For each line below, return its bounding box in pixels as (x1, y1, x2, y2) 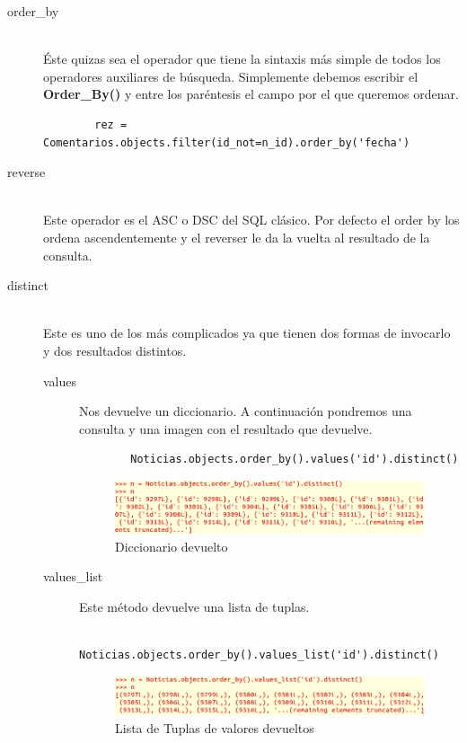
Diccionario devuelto (115, 536, 228, 555)
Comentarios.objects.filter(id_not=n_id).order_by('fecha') (43, 136, 410, 149)
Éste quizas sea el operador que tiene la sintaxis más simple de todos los (43, 49, 441, 68)
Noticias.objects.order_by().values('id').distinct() (130, 453, 459, 466)
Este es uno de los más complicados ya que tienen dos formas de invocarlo (43, 323, 451, 342)
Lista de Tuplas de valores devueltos (115, 718, 314, 737)
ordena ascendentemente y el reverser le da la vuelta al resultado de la (43, 227, 430, 246)
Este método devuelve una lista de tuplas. (79, 597, 310, 615)
